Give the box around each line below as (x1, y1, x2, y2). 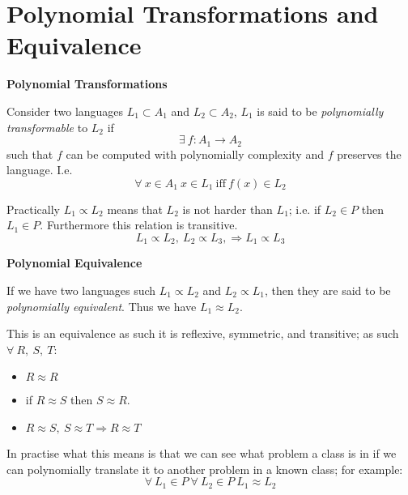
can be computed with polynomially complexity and (66, 145, 324, 162)
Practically (6, 200, 60, 217)
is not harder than (182, 200, 273, 217)
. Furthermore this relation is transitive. (40, 216, 238, 233)
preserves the (337, 145, 402, 162)
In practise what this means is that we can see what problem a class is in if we (6, 444, 397, 461)
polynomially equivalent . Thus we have (6, 297, 197, 314)
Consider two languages (6, 102, 124, 119)
